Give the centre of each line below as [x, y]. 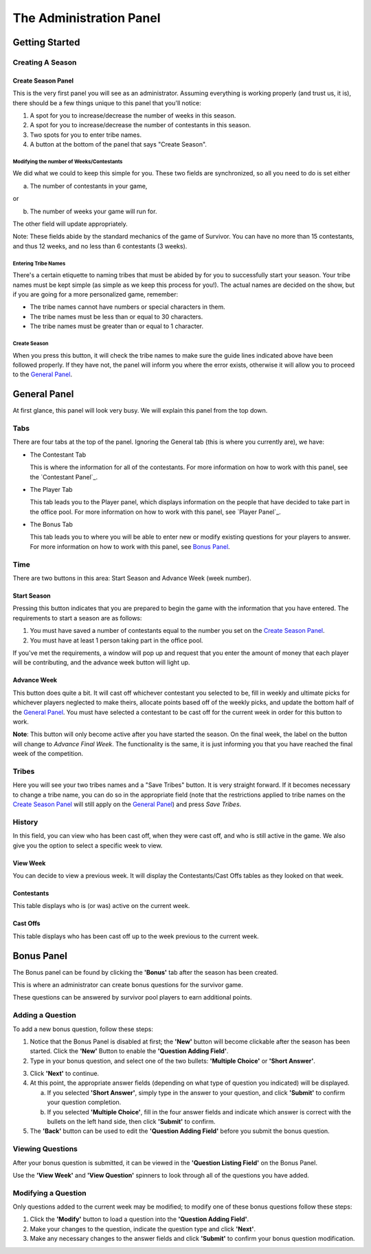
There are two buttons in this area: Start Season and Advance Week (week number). [132, 578]
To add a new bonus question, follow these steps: [83, 1029]
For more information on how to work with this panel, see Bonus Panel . [130, 546]
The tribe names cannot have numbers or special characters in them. [128, 307]
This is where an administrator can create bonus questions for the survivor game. [128, 984]
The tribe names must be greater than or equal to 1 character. [117, 326]
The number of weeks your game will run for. [93, 211]
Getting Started [46, 42]
